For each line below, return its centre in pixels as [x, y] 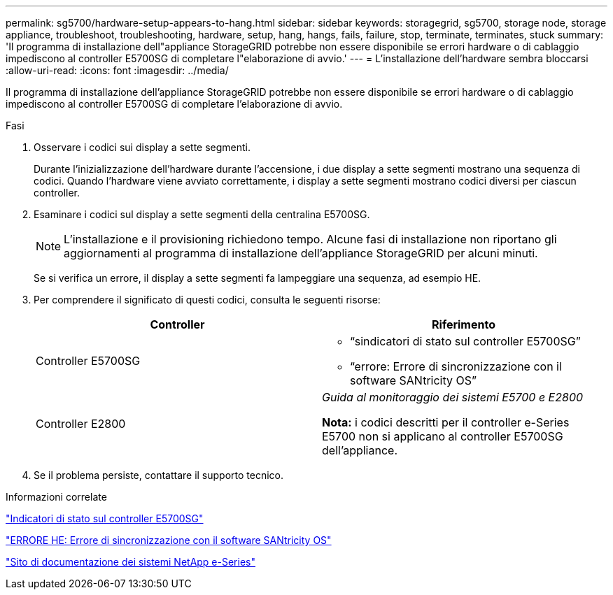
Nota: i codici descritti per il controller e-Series [446, 422]
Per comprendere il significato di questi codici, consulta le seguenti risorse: [207, 300]
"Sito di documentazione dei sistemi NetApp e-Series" [131, 562]
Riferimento [464, 324]
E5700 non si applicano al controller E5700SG [443, 436]
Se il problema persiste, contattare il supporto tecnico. [159, 475]
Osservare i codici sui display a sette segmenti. [142, 147]
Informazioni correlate [56, 497]
